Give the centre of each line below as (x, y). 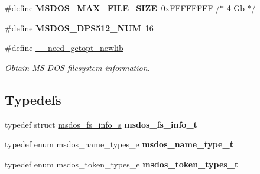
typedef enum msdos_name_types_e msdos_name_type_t (119, 144)
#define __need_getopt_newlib (64, 48)
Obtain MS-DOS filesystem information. (77, 67)
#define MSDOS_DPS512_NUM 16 (79, 28)
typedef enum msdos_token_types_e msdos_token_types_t (122, 164)
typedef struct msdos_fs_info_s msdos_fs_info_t (101, 124)
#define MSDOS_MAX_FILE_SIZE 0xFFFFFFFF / (113, 8)
